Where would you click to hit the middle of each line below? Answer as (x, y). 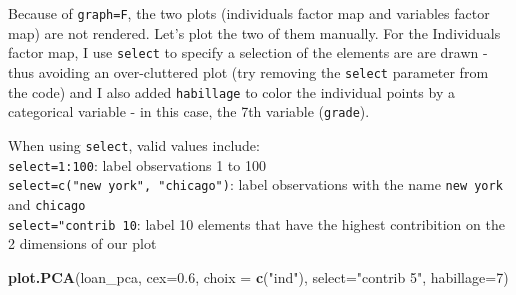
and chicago (47, 203)
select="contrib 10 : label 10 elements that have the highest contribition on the (256, 223)
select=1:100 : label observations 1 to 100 (137, 164)
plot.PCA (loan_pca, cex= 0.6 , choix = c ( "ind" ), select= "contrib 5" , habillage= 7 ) (258, 276)
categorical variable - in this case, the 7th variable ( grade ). (189, 111)
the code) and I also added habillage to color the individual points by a (231, 91)
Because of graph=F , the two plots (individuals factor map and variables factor (249, 13)
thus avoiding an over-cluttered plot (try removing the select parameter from (248, 71)
